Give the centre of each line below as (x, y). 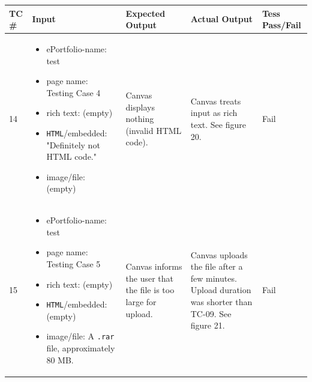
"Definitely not (73, 144)
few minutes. (214, 278)
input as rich (214, 113)
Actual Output (221, 19)
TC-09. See (211, 313)
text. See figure (218, 124)
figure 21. (208, 325)
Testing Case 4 (73, 92)
